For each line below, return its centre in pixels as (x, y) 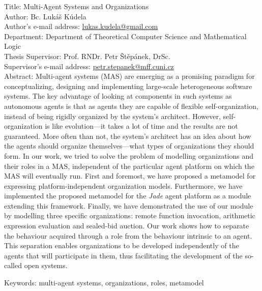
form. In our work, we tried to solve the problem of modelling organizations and (129, 155)
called (13, 265)
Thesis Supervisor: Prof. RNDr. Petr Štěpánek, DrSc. (87, 56)
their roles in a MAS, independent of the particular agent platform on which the (129, 166)
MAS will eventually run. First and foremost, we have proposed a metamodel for (130, 176)
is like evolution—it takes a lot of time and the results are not (141, 126)
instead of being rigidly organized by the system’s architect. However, (112, 116)
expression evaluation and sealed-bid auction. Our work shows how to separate (127, 226)
